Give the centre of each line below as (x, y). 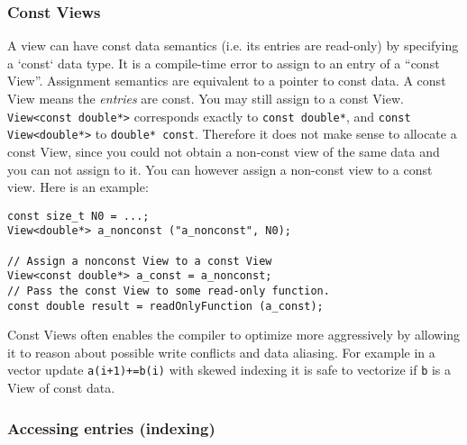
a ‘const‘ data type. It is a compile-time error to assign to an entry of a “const (224, 63)
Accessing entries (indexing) (111, 427)
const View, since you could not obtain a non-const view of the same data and (224, 151)
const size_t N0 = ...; (78, 216)
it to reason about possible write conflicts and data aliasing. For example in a (221, 352)
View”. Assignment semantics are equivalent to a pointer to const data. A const (227, 81)
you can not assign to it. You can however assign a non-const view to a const (220, 169)
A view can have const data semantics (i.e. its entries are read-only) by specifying (233, 45)
